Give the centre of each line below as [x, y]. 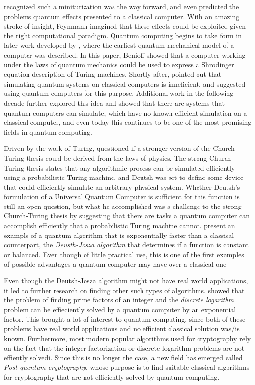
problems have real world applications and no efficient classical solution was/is [122, 328]
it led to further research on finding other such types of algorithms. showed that [124, 290]
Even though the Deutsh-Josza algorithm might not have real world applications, [126, 281]
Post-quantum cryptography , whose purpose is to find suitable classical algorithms [127, 367]
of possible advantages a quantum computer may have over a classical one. [116, 264]
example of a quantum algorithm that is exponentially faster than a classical [119, 235]
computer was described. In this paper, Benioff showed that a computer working [125, 54]
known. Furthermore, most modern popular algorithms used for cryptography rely [127, 338]
